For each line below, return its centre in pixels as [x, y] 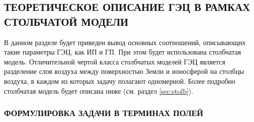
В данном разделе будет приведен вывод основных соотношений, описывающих [125, 42]
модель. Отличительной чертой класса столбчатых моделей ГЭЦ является [115, 61]
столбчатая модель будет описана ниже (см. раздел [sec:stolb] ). [99, 91]
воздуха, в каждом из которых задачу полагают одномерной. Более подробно [120, 81]
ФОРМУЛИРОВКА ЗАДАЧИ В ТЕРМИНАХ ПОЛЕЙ [104, 113]
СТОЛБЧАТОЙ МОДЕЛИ [66, 21]
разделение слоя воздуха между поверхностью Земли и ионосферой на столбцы [124, 71]
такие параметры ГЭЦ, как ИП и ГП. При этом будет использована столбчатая [123, 52]
